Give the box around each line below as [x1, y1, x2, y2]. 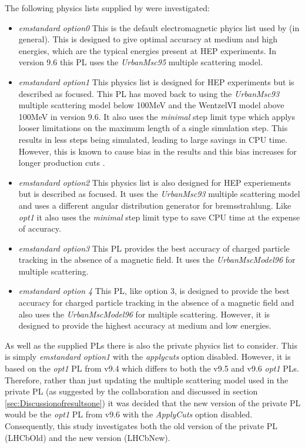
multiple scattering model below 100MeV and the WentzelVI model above [18, 99, 284, 111]
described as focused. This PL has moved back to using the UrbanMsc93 [18, 87, 280, 99]
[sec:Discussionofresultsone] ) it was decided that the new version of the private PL [5, 396, 301, 409]
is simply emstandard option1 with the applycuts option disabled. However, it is [5, 350, 291, 363]
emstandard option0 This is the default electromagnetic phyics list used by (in [18, 21, 300, 34]
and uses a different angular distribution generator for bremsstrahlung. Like [18, 199, 291, 211]
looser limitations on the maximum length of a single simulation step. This [18, 122, 288, 134]
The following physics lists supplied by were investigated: [5, 2, 210, 14]
